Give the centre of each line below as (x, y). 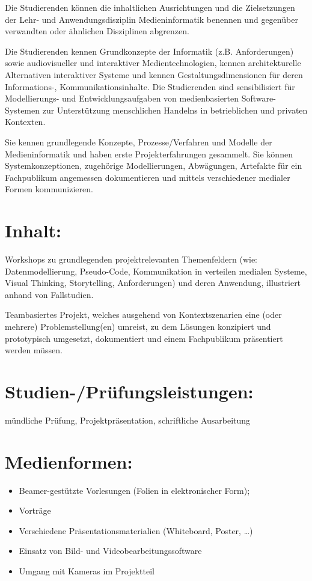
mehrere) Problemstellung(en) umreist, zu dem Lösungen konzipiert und (138, 326)
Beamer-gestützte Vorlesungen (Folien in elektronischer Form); (134, 490)
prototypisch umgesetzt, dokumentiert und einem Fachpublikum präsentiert (144, 338)
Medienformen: (69, 461)
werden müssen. (34, 350)
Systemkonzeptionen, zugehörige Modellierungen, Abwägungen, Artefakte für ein (154, 166)
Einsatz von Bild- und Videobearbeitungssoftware (110, 551)
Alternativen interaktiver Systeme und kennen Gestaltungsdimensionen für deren (154, 74)
